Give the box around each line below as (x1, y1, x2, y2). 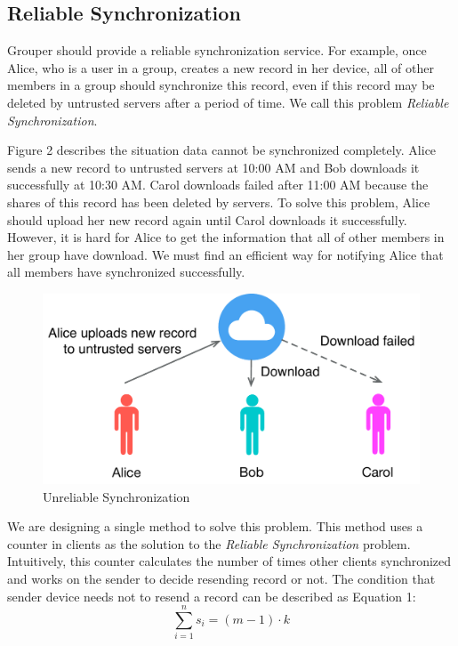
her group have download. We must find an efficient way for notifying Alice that (7, 245, 444, 263)
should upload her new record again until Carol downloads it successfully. (7, 210, 407, 229)
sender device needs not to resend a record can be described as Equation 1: (7, 586, 416, 605)
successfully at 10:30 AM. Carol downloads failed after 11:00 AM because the (7, 175, 429, 194)
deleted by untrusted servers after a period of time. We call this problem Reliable (7, 93, 449, 111)
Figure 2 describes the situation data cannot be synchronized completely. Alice (7, 141, 437, 159)
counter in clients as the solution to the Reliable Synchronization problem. (7, 534, 411, 553)
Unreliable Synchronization (43, 487, 190, 505)
